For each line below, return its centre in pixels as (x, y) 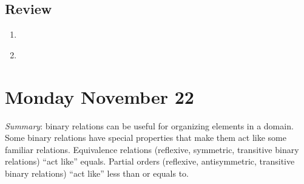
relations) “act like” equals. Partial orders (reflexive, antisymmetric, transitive (150, 161)
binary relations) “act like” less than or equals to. (97, 173)
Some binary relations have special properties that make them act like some (146, 138)
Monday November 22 (100, 96)
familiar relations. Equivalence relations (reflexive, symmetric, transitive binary (152, 149)
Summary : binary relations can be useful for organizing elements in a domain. (149, 125)
